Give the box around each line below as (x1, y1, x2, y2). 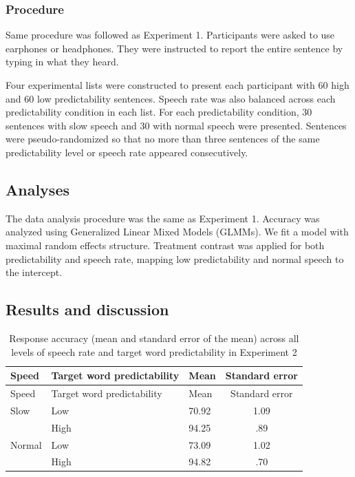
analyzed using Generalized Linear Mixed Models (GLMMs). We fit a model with (6, 224, 349, 239)
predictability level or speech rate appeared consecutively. (6, 145, 248, 159)
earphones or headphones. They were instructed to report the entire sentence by (6, 41, 343, 55)
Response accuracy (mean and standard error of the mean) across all (9, 330, 299, 345)
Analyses (6, 178, 69, 200)
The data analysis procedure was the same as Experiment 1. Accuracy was (6, 211, 320, 225)
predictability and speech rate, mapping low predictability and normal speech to (6, 251, 344, 266)
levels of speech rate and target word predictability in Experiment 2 (11, 344, 297, 359)
